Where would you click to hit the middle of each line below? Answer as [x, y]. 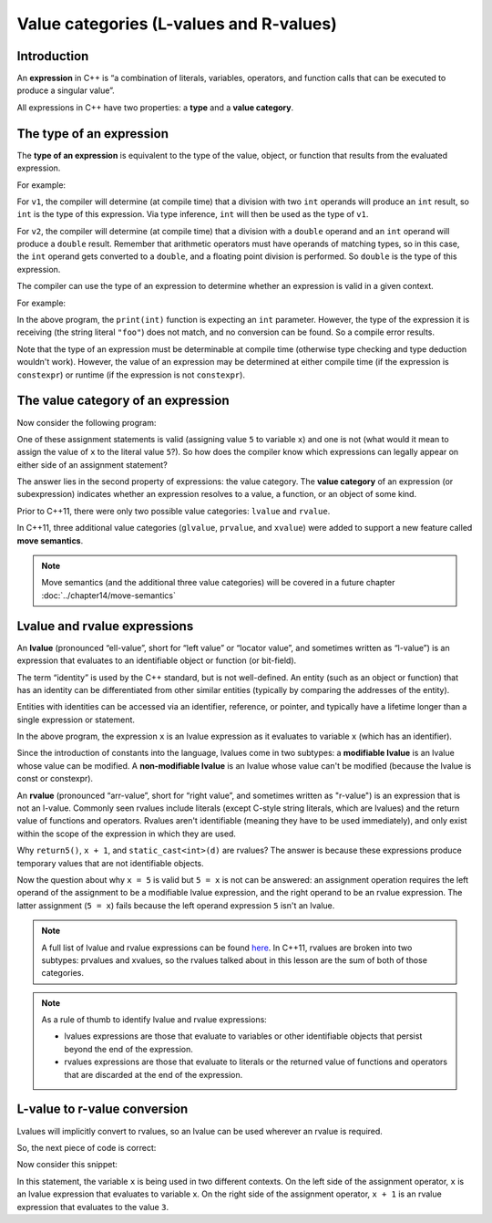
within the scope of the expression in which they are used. [127, 834]
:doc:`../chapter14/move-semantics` [109, 595]
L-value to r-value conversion [102, 1109]
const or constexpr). [55, 779]
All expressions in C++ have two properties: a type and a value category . [155, 107]
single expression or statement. [76, 720]
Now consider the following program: [87, 422]
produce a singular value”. [66, 90]
